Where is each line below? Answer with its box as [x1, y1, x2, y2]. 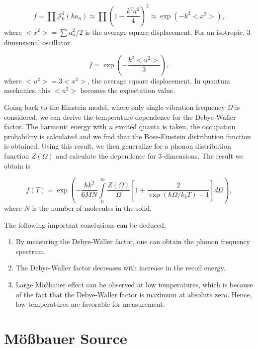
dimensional [4, 37, 40, 48]
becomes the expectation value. [80, 85, 175, 95]
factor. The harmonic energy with [4, 121, 107, 132]
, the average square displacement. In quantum [87, 75, 230, 86]
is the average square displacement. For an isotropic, [85, 26, 245, 37]
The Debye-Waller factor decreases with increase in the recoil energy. [15, 262, 226, 273]
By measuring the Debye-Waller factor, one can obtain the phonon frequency [15, 236, 250, 247]
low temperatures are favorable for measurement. [15, 299, 165, 309]
